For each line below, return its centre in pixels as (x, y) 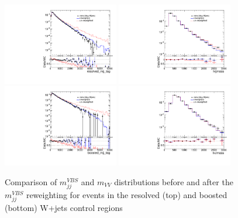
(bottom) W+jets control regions (64, 208)
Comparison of (31, 181)
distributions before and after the (174, 181)
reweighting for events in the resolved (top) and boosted (127, 195)
